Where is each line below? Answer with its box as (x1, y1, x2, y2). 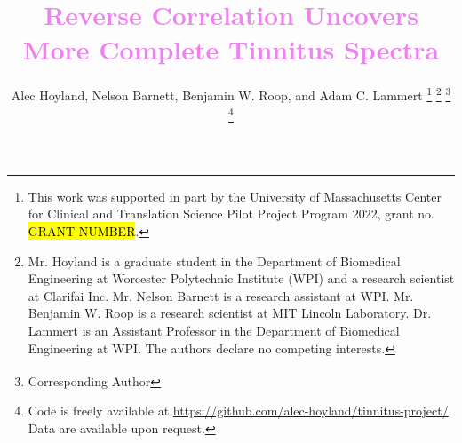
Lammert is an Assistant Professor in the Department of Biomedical (28, 320, 400, 339)
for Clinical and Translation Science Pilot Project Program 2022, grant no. (28, 204, 434, 223)
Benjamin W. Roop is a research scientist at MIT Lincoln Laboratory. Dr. (28, 304, 432, 322)
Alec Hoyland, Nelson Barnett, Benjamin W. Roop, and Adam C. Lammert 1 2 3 (11, 83, 451, 104)
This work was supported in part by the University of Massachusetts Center (28, 186, 442, 205)
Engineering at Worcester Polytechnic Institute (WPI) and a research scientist (28, 269, 455, 288)
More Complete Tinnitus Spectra (22, 31, 440, 67)
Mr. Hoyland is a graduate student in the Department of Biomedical (28, 251, 401, 270)
